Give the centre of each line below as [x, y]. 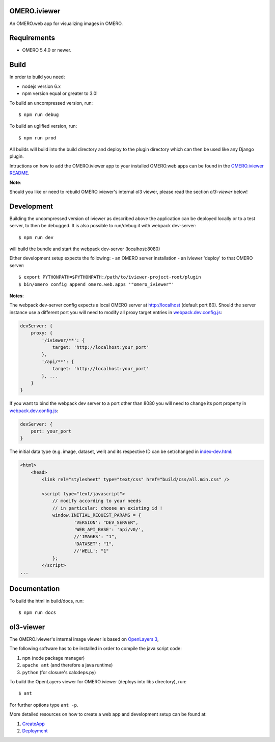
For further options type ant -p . [44, 705]
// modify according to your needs [97, 501]
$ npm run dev [36, 237]
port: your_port [51, 431]
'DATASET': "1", [94, 544]
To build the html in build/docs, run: [47, 601]
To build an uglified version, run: [43, 126]
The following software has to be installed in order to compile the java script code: [95, 649]
